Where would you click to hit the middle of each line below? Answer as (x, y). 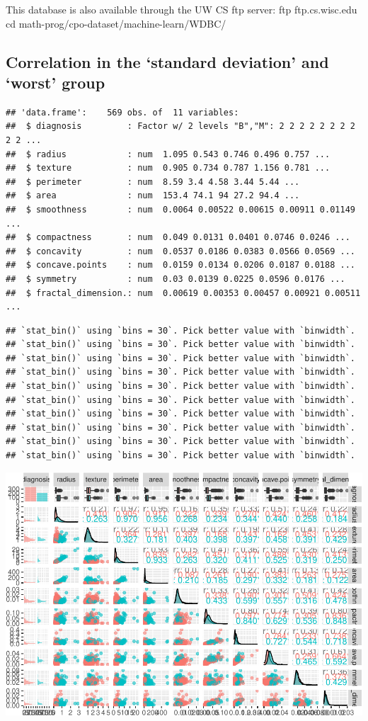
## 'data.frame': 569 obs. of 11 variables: (122, 112)
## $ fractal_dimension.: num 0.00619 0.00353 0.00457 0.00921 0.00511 (183, 293)
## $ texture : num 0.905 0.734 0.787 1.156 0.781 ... (168, 168)
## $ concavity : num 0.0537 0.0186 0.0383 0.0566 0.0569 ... (180, 251)
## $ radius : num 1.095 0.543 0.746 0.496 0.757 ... (168, 154)
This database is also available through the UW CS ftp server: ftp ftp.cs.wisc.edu (182, 9)
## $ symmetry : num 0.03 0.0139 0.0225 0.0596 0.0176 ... (176, 279)
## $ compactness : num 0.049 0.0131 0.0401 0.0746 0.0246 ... (178, 238)
